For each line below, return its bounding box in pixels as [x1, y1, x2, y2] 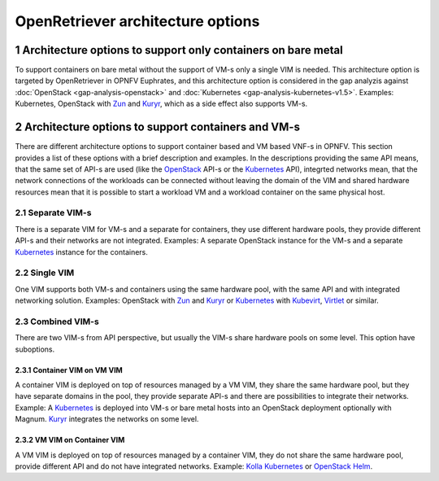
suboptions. [15, 344, 55, 354]
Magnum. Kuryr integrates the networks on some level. [15, 414, 199, 424]
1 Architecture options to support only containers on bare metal [15, 43, 343, 57]
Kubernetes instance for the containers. [15, 247, 148, 256]
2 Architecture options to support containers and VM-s [15, 120, 301, 134]
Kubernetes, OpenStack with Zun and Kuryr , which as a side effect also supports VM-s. [15, 98, 308, 109]
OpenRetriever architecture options [15, 12, 260, 30]
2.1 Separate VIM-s [15, 208, 92, 219]
